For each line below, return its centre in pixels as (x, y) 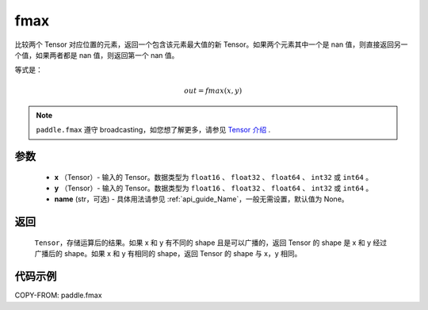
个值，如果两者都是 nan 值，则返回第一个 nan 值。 (97, 55)
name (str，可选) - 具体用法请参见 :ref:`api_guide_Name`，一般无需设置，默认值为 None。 (201, 199)
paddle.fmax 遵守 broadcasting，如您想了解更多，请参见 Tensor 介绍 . (153, 130)
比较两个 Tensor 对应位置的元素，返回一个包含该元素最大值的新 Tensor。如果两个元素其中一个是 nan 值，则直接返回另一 (211, 44)
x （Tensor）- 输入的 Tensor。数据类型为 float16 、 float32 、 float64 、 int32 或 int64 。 (213, 177)
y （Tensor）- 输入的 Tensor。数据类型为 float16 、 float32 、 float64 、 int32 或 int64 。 (214, 188)
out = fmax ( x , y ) (213, 90)
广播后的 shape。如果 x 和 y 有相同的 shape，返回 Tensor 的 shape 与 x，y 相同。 (168, 254)
